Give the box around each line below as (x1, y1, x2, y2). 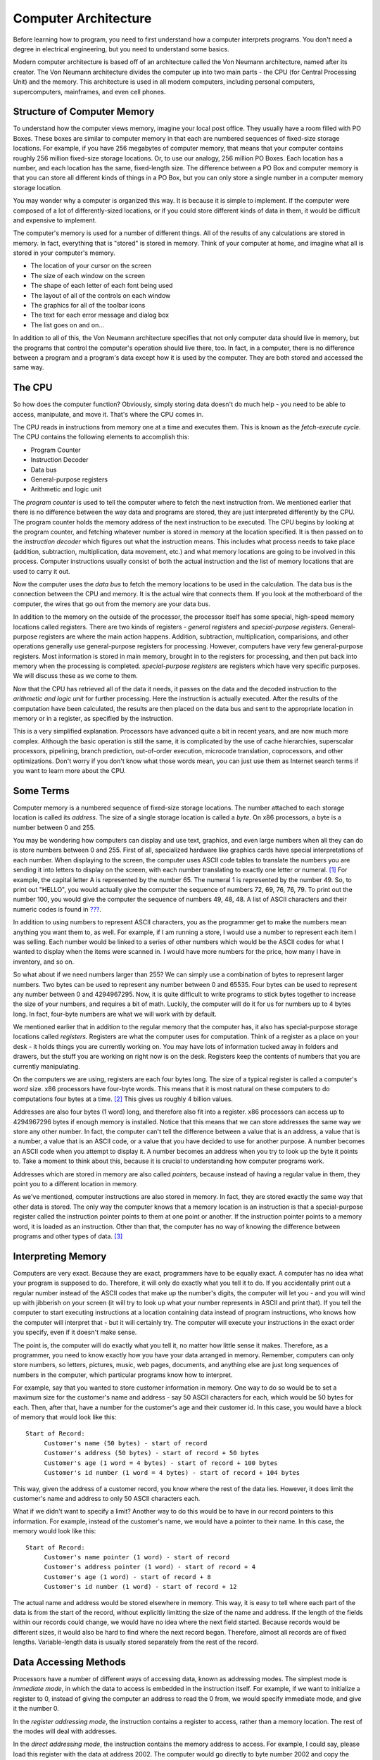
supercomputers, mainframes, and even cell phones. (13, 87, 166, 96)
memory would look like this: (13, 1527, 96, 1535)
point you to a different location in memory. (13, 1179, 139, 1188)
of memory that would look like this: (13, 1413, 117, 1421)
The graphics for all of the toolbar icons (30, 301, 146, 310)
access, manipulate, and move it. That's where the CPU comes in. (13, 410, 204, 418)
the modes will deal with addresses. (13, 1727, 118, 1735)
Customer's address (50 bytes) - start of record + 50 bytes (44, 1449, 260, 1457)
